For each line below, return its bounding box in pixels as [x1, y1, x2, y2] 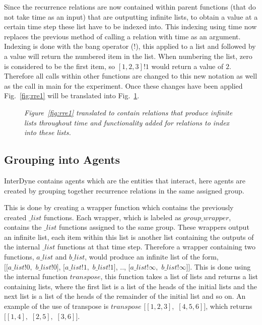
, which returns [206, 301, 252, 311]
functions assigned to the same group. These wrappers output [59, 222, 249, 232]
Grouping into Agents [4, 152, 120, 167]
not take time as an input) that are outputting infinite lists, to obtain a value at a [4, 11, 258, 22]
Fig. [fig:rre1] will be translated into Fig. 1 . [4, 90, 140, 101]
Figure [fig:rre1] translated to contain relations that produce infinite [24, 107, 233, 117]
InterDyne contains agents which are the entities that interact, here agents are [4, 175, 245, 185]
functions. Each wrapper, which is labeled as [44, 212, 181, 222]
